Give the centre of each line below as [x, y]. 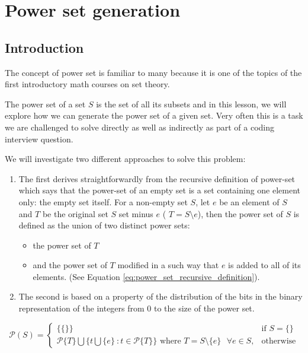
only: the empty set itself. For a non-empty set [103, 201]
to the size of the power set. [204, 308]
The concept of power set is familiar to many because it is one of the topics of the [153, 72]
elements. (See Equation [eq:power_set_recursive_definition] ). [146, 276]
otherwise [279, 341]
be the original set [75, 213]
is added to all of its [264, 265]
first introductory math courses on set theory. [87, 84]
